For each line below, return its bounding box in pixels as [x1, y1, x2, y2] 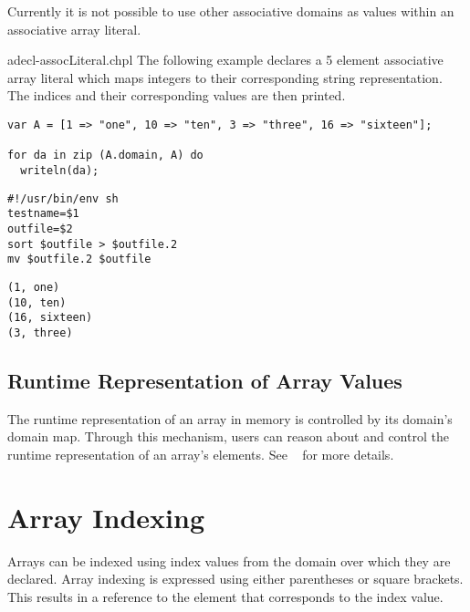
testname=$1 [7, 207, 79, 221]
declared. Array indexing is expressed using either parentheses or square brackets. [7, 569, 464, 588]
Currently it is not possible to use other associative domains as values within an [7, 2, 454, 20]
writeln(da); [20, 163, 99, 177]
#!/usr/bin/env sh [7, 192, 119, 205]
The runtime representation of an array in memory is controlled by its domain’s [7, 409, 453, 428]
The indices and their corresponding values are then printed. [7, 86, 346, 105]
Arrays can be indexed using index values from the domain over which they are [7, 551, 451, 570]
